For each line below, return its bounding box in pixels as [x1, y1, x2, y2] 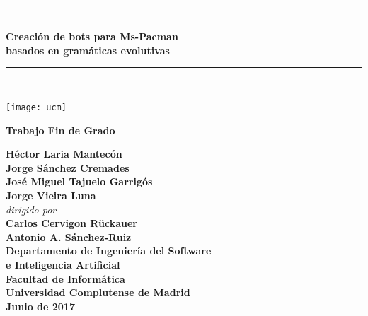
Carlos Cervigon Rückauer [6, 216, 137, 230]
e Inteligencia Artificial [6, 257, 120, 271]
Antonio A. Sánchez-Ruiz [6, 229, 132, 244]
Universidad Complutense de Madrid [6, 285, 190, 300]
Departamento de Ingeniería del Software [6, 243, 212, 258]
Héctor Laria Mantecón [6, 146, 122, 161]
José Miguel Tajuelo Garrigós [6, 174, 153, 189]
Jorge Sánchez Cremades [6, 160, 130, 175]
